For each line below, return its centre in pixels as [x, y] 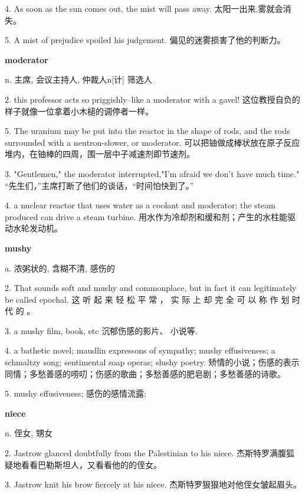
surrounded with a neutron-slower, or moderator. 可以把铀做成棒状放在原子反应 [152, 142]
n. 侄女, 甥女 [29, 433]
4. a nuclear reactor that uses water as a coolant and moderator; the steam [140, 205]
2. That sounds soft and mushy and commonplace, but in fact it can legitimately [151, 288]
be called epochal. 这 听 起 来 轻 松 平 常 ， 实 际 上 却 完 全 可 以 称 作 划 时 [152, 299]
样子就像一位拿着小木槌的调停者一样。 [79, 111]
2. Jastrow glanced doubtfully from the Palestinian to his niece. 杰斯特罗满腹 [146, 453]
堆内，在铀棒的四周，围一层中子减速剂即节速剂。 [100, 154]
